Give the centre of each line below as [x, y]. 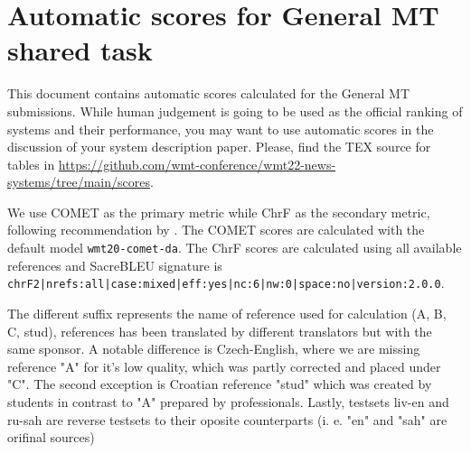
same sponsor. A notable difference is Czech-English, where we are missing [214, 349]
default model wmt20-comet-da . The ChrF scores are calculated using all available [235, 248]
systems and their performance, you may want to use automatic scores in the [221, 129]
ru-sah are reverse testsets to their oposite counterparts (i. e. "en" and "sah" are [227, 419]
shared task [80, 50]
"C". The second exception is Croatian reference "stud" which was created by [220, 384]
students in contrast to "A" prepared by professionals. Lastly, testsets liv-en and [228, 401]
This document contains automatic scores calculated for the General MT [208, 93]
